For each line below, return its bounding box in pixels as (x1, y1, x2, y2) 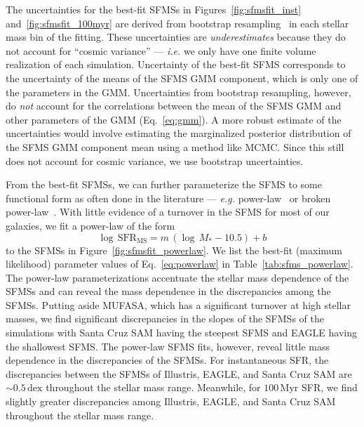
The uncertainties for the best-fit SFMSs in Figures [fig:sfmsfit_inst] (6, 2, 302, 16)
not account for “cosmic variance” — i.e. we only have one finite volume (6, 43, 316, 58)
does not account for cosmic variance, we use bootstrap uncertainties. (6, 153, 304, 168)
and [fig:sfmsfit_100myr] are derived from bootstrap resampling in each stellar (6, 15, 349, 30)
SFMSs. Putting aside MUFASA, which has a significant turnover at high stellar (6, 297, 351, 312)
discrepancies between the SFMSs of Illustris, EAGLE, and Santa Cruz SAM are (6, 366, 352, 381)
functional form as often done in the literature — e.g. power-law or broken (6, 190, 331, 205)
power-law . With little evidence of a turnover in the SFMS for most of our (6, 204, 330, 219)
